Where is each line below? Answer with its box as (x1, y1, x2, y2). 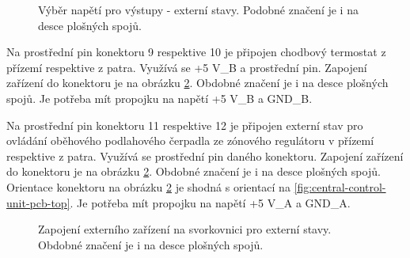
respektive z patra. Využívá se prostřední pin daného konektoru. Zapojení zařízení (6, 147, 404, 164)
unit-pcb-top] (6, 194, 70, 211)
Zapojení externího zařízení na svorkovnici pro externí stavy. (38, 221, 332, 237)
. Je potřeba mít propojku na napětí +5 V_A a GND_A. (70, 194, 351, 211)
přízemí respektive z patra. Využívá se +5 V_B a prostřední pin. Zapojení (6, 59, 367, 75)
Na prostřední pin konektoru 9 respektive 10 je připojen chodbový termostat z (6, 44, 386, 60)
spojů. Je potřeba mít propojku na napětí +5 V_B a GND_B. (6, 89, 313, 106)
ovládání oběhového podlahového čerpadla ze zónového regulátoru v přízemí (6, 132, 374, 149)
